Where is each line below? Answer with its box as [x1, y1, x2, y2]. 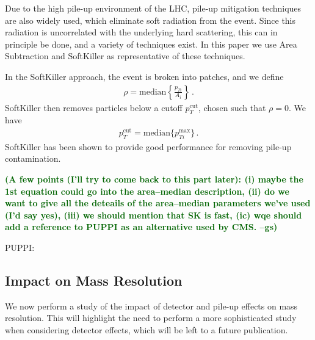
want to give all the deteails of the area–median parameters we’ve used [5, 197, 311, 209]
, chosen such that [198, 101, 266, 114]
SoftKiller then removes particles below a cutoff [5, 101, 183, 114]
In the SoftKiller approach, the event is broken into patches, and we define [5, 70, 284, 82]
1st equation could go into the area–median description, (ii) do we [5, 184, 289, 197]
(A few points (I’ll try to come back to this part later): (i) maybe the [5, 173, 303, 186]
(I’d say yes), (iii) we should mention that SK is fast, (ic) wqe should [5, 208, 302, 221]
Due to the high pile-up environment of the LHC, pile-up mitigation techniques [5, 2, 302, 14]
